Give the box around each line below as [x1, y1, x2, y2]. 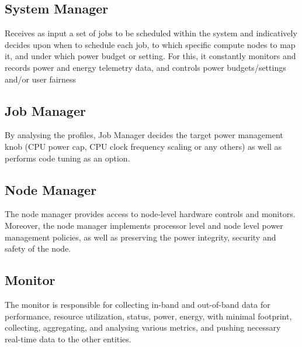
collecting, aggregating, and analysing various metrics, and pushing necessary [5, 321, 281, 334]
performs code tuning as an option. [5, 152, 130, 164]
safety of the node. [5, 242, 71, 255]
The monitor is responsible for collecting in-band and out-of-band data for [5, 298, 270, 310]
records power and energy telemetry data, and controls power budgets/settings [5, 61, 286, 73]
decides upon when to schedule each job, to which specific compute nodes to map [5, 38, 296, 50]
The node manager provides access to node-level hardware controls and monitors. [5, 208, 296, 220]
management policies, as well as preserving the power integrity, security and [5, 231, 276, 243]
